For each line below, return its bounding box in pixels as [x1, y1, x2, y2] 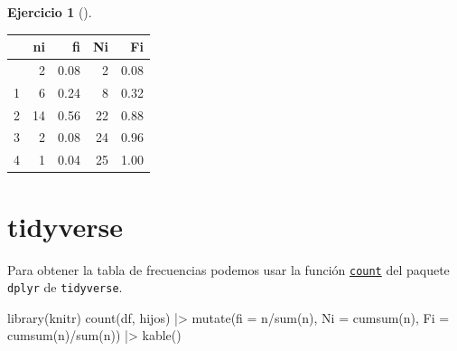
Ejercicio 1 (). [7, 3, 92, 21]
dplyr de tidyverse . [7, 278, 123, 297]
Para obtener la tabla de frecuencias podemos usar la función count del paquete [7, 260, 450, 279]
